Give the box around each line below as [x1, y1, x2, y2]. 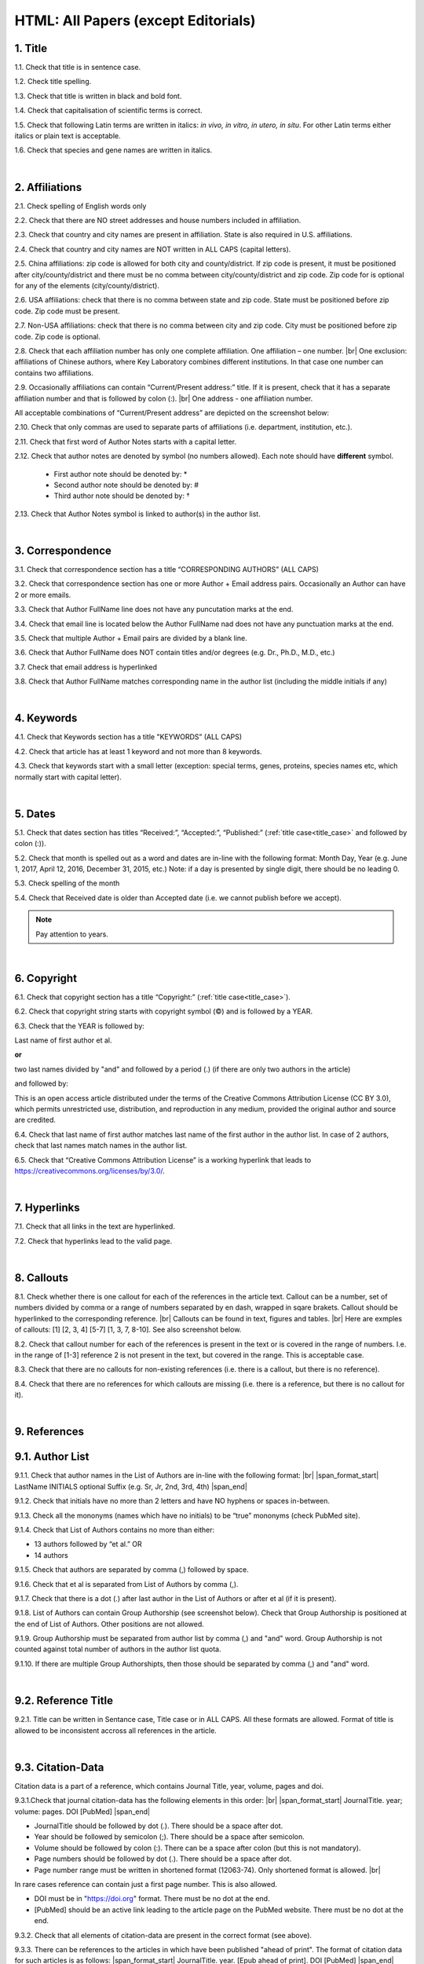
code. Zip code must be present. [14, 306, 121, 316]
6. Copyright [14, 971, 78, 985]
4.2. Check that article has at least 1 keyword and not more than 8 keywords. [14, 746, 262, 756]
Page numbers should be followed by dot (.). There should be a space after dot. [34, 1854, 292, 1863]
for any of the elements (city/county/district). [14, 281, 160, 291]
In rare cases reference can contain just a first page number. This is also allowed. [14, 1879, 278, 1889]
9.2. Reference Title [14, 1694, 114, 1708]
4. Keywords [14, 712, 78, 725]
